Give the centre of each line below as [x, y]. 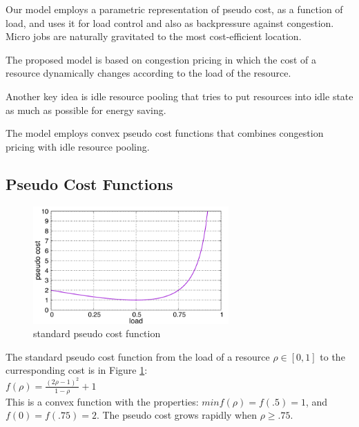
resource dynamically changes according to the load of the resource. [148, 73]
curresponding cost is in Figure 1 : [77, 370]
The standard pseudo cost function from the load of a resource [138, 356]
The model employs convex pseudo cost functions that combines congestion [165, 133]
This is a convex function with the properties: [102, 401]
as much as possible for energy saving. [86, 110]
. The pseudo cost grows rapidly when [176, 415]
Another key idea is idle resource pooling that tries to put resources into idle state [179, 96]
